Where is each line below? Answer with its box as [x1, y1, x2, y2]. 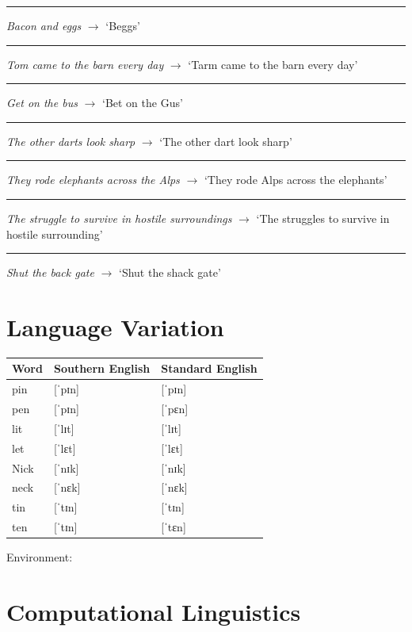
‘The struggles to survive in [256, 209, 390, 226]
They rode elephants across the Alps [6, 171, 180, 188]
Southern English [53, 360, 151, 377]
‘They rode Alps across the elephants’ [204, 171, 387, 188]
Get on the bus [6, 94, 78, 111]
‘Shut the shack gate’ [118, 264, 221, 281]
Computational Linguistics [6, 596, 301, 627]
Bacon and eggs [6, 17, 82, 33]
